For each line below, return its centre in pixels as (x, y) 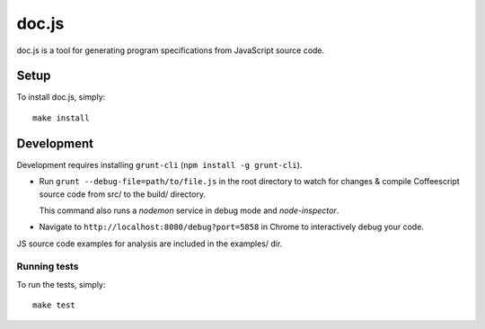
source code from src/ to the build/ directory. (123, 194)
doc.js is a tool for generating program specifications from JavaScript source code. (171, 50)
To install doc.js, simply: (61, 97)
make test (54, 305)
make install (61, 118)
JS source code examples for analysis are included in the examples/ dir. (150, 244)
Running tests (48, 267)
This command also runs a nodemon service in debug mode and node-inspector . (189, 210)
